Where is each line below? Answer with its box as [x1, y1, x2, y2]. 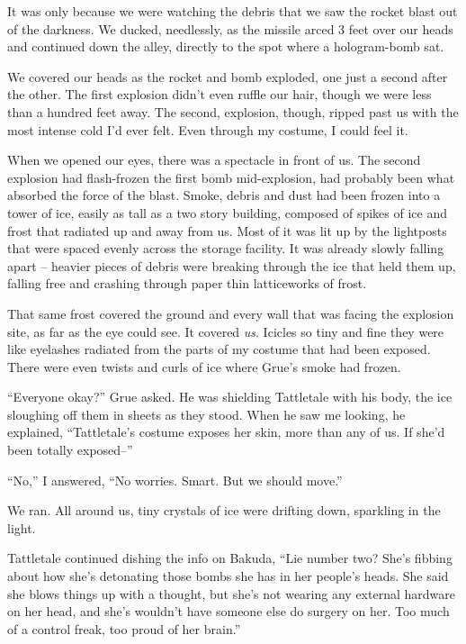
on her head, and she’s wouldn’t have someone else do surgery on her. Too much [7, 602, 450, 621]
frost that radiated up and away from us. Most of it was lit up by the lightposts [7, 221, 447, 240]
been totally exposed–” [7, 440, 133, 459]
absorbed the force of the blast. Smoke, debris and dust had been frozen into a [7, 186, 441, 204]
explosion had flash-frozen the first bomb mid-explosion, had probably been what [7, 168, 455, 186]
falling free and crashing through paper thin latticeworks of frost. [7, 274, 367, 293]
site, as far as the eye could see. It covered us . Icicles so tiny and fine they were [7, 322, 444, 340]
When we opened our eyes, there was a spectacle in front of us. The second [7, 150, 421, 169]
